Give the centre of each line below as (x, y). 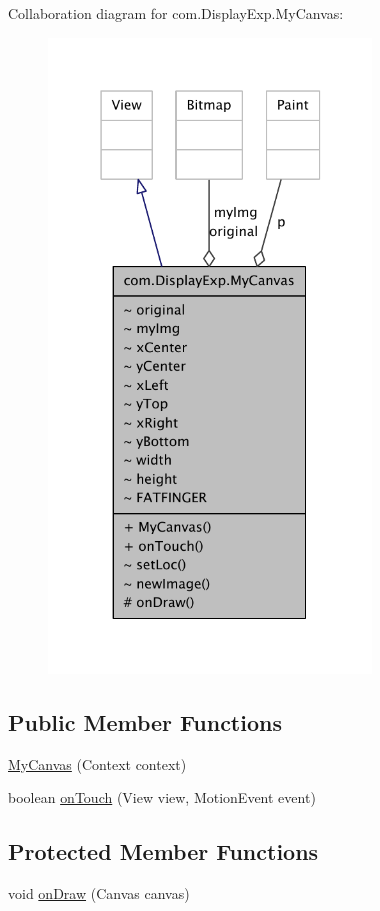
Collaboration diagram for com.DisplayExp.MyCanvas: (176, 13)
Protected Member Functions (163, 851)
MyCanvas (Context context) (97, 763)
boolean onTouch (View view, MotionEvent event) (162, 797)
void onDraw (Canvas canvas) (99, 893)
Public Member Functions (145, 722)
